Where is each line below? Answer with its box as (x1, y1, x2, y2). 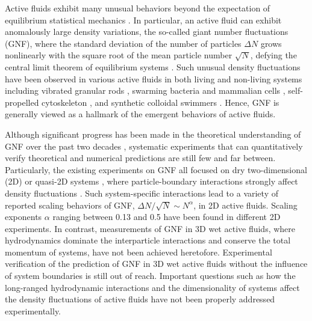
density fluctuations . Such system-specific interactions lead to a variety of (5, 186, 278, 199)
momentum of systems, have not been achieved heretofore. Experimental (5, 245, 272, 258)
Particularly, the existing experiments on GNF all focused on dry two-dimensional (5, 163, 307, 176)
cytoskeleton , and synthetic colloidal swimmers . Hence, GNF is (42, 96, 279, 108)
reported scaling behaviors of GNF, (5, 198, 135, 211)
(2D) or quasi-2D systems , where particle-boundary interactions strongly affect (5, 175, 298, 188)
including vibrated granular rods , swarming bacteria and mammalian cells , (5, 84, 285, 97)
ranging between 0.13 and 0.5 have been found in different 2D (52, 210, 281, 223)
